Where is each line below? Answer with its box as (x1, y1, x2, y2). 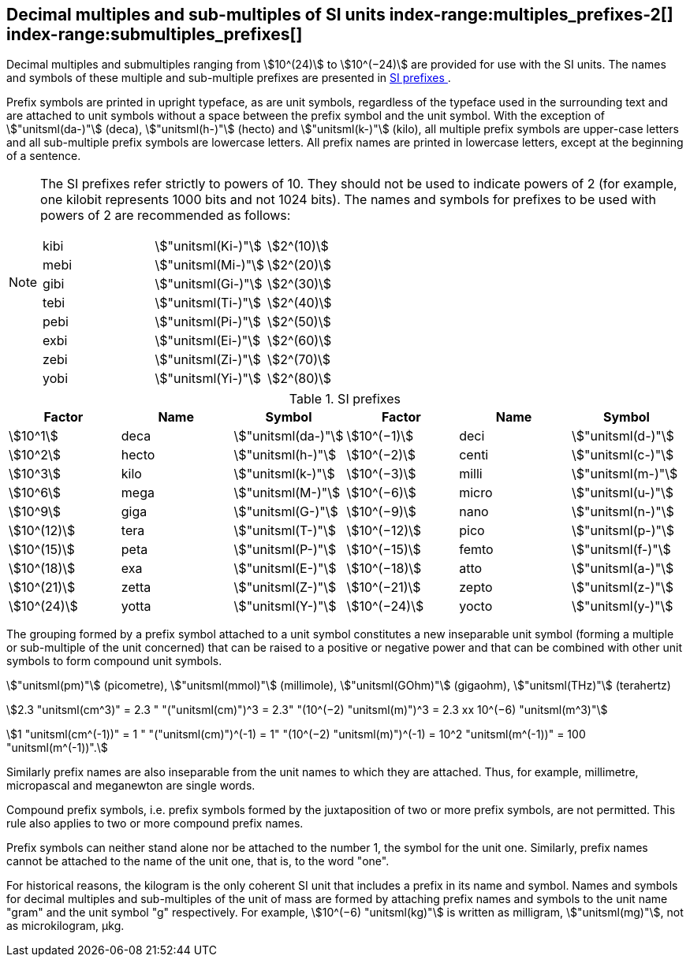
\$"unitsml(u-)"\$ (572, 485, 674, 501)
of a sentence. (6, 149, 81, 163)
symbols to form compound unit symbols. (6, 654, 222, 668)
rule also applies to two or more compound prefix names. (6, 816, 304, 831)
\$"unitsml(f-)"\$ (572, 541, 671, 558)
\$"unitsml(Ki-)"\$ (155, 238, 262, 255)
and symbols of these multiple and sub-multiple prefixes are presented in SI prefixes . (6, 71, 451, 85)
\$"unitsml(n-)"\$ (572, 504, 674, 520)
